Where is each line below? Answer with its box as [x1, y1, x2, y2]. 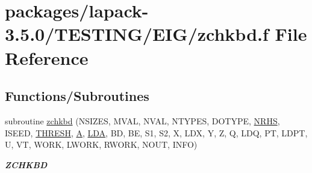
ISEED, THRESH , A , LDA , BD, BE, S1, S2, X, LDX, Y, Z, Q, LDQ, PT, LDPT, [5, 126, 308, 139]
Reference [5, 45, 89, 70]
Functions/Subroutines [5, 86, 149, 105]
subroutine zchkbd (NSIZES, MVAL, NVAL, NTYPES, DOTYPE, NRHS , [5, 114, 280, 127]
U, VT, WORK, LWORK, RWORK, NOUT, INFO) [5, 138, 198, 151]
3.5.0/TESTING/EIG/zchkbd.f [5, 22, 269, 46]
